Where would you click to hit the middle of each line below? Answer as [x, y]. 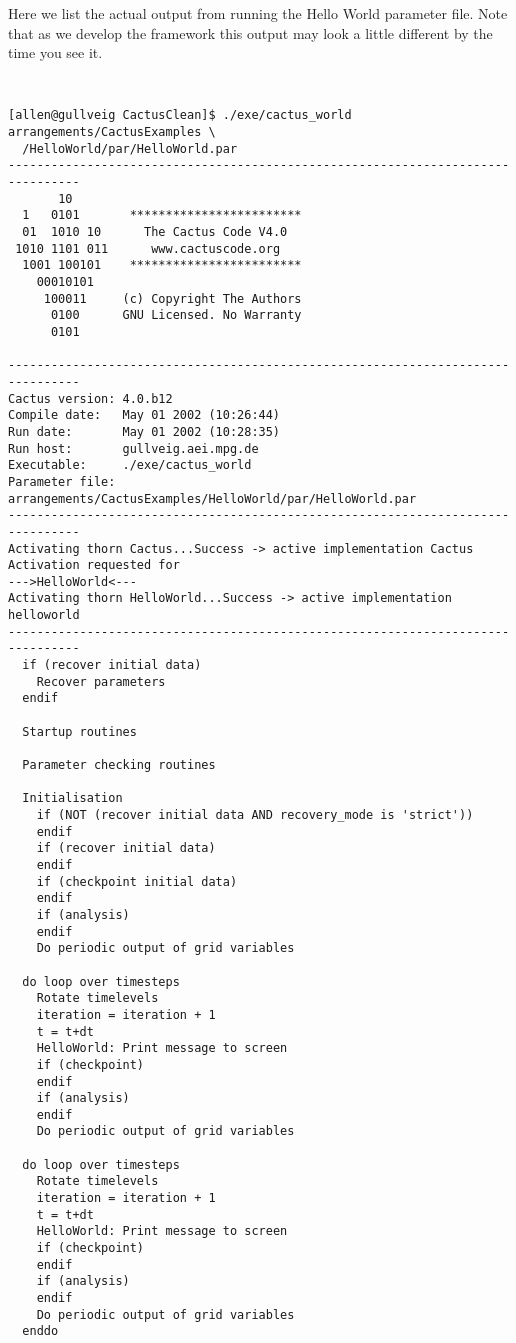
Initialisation [72, 798]
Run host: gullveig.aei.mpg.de [133, 448]
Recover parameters [101, 681]
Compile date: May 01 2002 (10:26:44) [144, 415]
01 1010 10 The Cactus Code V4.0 [155, 232]
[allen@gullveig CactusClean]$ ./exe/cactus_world [180, 115]
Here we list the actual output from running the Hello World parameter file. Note [258, 13]
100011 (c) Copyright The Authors [172, 298]
